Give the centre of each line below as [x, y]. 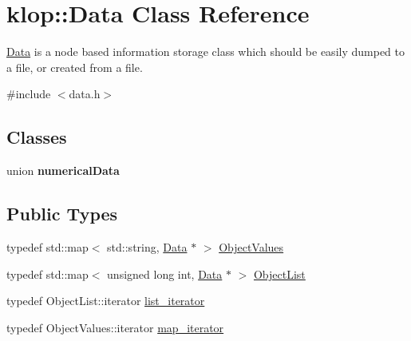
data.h [85, 94]
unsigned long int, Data [165, 274]
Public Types [62, 214]
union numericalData [63, 170]
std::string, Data [147, 246]
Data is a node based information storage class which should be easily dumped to [205, 52]
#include [29, 94]
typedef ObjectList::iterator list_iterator [106, 301]
